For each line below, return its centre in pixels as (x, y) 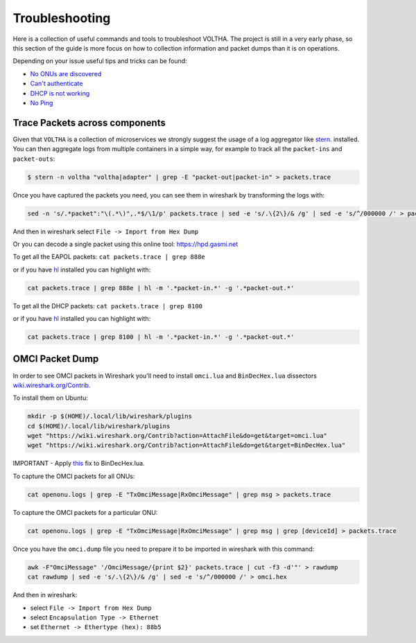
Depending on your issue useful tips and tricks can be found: (100, 61)
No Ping (42, 103)
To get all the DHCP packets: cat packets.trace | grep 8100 (108, 306)
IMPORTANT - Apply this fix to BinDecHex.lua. (79, 464)
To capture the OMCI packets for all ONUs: (74, 476)
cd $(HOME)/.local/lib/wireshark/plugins (99, 426)
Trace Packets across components (89, 122)
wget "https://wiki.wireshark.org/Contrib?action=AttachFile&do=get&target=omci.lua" (177, 436)
